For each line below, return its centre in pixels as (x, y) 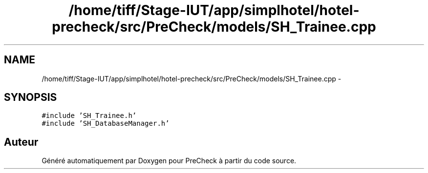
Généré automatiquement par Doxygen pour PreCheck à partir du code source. (169, 161)
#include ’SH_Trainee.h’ (89, 116)
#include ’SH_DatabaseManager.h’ (106, 124)
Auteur (21, 142)
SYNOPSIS (31, 97)
